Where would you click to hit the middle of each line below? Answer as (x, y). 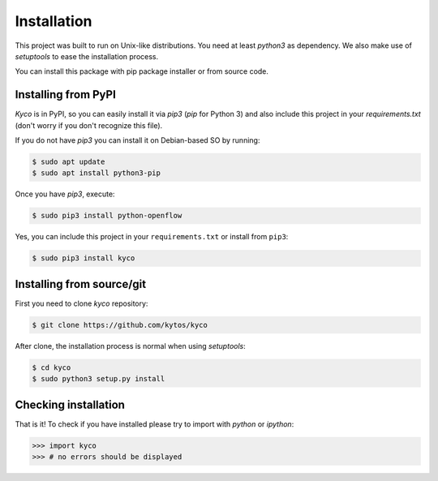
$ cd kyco (52, 367)
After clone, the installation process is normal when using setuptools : (131, 346)
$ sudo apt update (69, 162)
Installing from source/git (80, 284)
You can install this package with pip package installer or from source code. (142, 71)
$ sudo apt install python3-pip (97, 173)
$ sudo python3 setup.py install (99, 379)
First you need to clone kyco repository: (82, 303)
